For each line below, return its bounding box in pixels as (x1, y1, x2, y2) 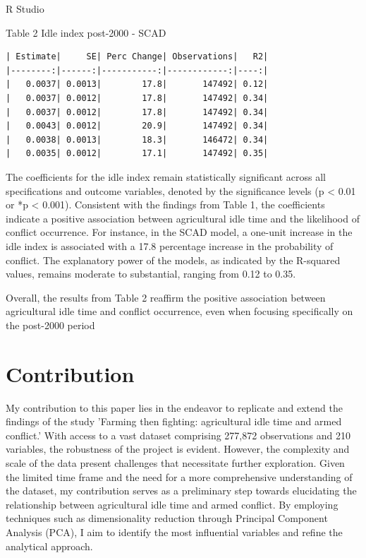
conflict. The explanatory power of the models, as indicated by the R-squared (6, 252, 341, 267)
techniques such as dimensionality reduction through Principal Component (6, 511, 328, 526)
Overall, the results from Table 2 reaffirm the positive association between (6, 290, 326, 304)
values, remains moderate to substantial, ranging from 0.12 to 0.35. (6, 266, 296, 281)
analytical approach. (6, 538, 93, 553)
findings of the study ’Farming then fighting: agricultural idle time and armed (6, 414, 342, 429)
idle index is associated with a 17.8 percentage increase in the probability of (6, 238, 334, 253)
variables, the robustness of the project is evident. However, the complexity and (6, 441, 350, 456)
